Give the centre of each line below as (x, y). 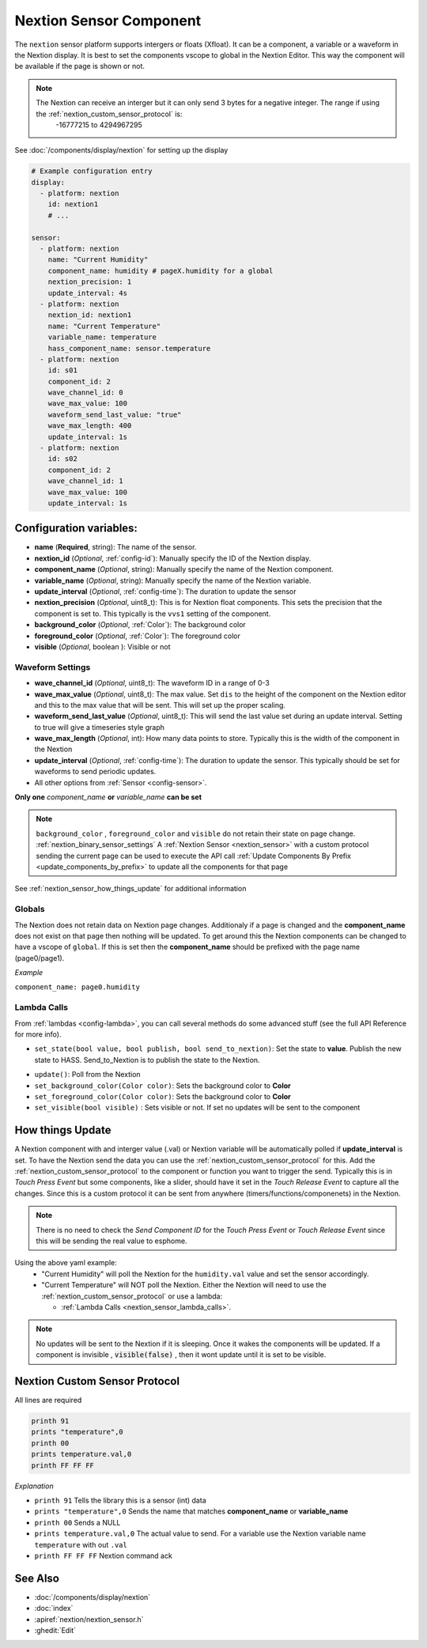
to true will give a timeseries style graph (100, 727)
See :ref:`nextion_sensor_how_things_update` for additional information (130, 889)
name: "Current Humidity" (98, 260)
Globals (30, 909)
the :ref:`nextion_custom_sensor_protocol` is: (109, 114)
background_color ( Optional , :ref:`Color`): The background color (140, 625)
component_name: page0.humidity (77, 987)
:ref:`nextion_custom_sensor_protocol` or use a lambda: (132, 1296)
